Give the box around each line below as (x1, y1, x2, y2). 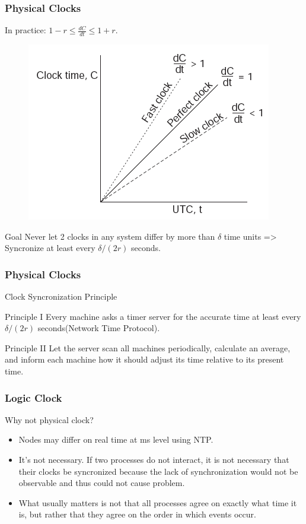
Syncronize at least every (5, 242, 95, 254)
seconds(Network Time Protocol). (37, 322, 160, 334)
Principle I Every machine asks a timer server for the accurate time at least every (5, 310, 301, 322)
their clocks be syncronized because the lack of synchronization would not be (18, 465, 298, 477)
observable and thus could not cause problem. (18, 477, 185, 489)
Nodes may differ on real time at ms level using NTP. (18, 433, 213, 446)
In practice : (5, 24, 46, 36)
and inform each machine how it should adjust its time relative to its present (5, 353, 284, 366)
